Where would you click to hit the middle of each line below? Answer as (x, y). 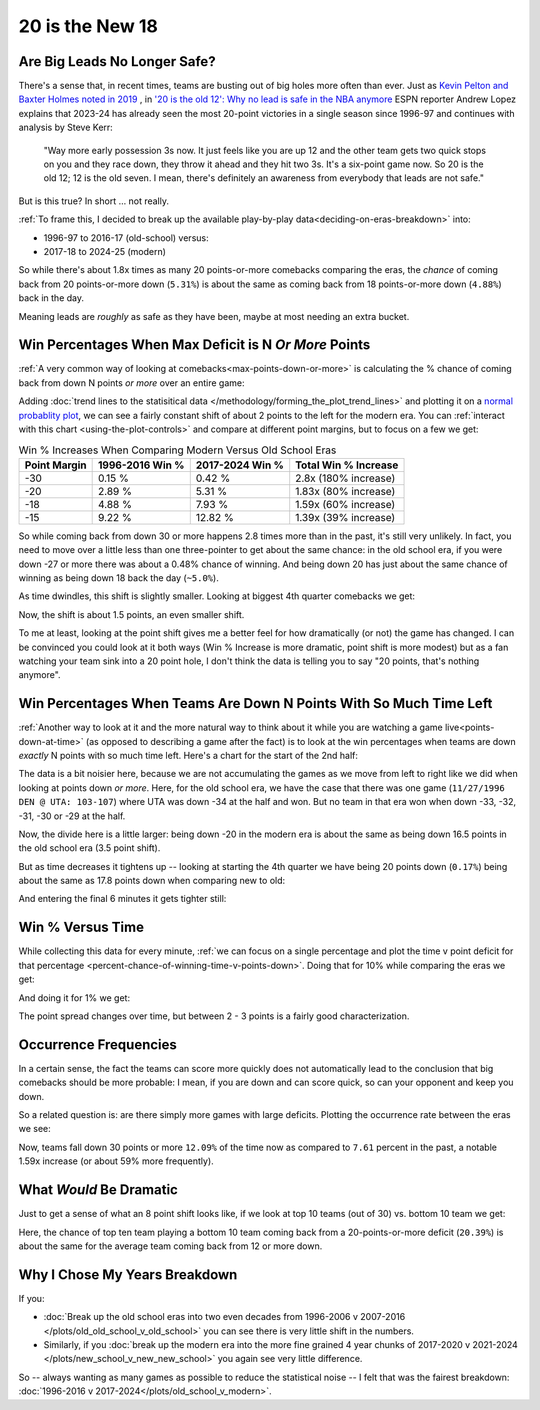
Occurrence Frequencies (97, 1044)
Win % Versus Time (81, 927)
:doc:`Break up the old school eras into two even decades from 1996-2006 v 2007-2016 (224, 1317)
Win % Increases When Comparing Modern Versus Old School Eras (177, 450)
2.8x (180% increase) (345, 478)
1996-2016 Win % (141, 465)
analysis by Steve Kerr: (66, 127)
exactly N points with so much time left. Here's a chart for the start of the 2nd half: (188, 755)
